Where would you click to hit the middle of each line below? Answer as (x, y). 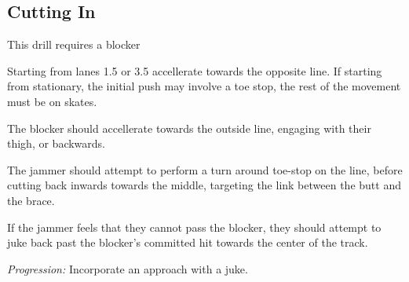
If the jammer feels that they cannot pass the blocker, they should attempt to (194, 227)
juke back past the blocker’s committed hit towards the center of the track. (188, 242)
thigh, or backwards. (57, 143)
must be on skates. (52, 101)
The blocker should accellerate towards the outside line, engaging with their (189, 128)
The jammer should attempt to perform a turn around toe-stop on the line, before (205, 169)
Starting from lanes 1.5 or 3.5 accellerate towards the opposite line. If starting (195, 70)
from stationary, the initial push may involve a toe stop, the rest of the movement (204, 86)
